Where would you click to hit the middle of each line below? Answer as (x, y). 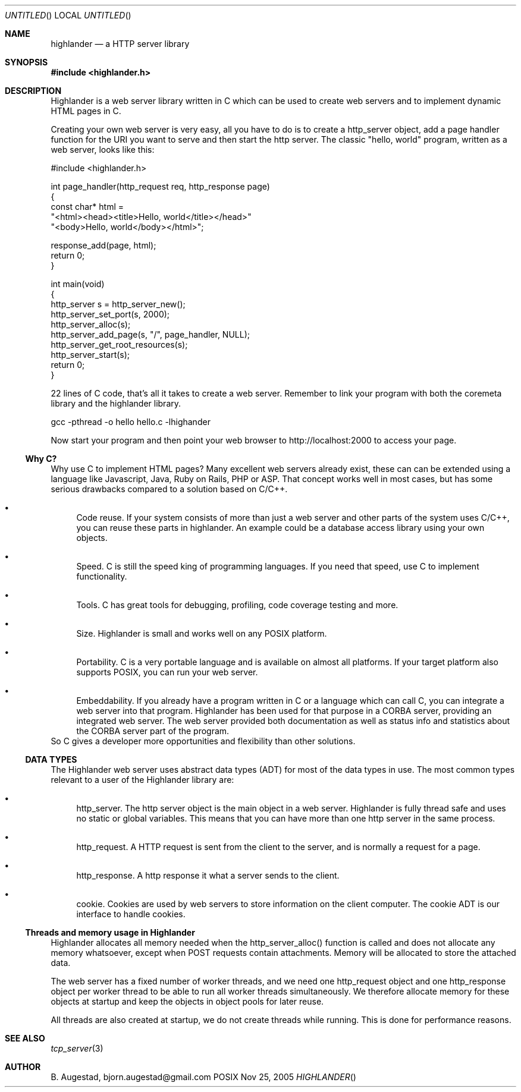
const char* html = (87, 207)
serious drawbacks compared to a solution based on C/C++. (169, 489)
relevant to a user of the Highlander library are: (142, 780)
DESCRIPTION (33, 91)
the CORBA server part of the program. (153, 731)
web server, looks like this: (103, 150)
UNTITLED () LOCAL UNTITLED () (68, 15)
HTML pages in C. (86, 111)
